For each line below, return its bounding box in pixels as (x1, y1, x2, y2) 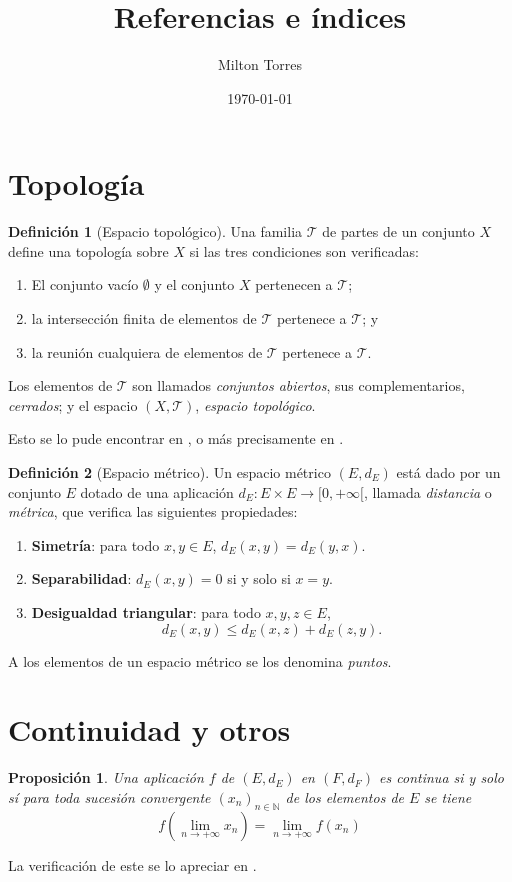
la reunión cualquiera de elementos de (31, 341, 263, 362)
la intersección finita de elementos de (31, 308, 257, 329)
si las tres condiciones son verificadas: (189, 240, 419, 261)
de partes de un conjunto (322, 221, 475, 242)
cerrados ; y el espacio (8, 394, 138, 415)
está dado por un (396, 462, 501, 482)
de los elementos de (285, 786, 404, 807)
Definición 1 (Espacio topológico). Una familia (8, 221, 303, 242)
